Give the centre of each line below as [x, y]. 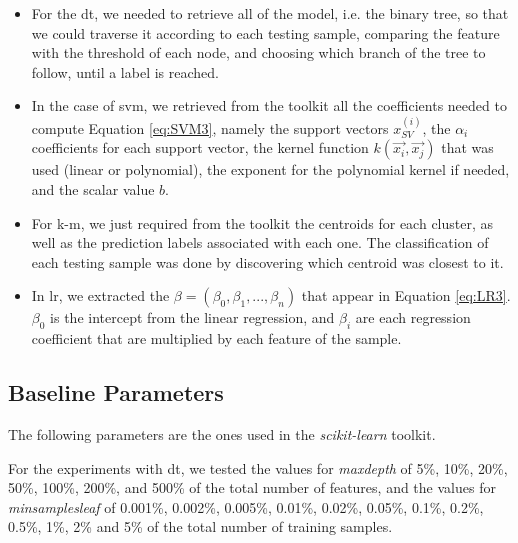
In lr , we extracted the [100, 295]
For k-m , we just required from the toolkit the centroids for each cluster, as [262, 222]
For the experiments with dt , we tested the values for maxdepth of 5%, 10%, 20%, [258, 467]
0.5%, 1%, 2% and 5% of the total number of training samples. [200, 526]
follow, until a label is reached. [125, 71]
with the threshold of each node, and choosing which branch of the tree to [258, 52]
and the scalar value [93, 188]
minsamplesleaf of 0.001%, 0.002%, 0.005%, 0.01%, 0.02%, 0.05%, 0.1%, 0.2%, [246, 506]
